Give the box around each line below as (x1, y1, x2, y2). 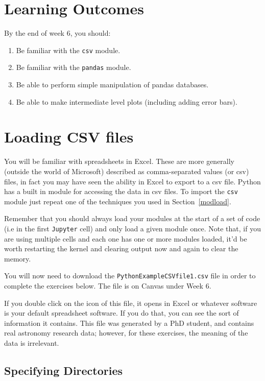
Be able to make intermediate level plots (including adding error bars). (16, 96, 237, 107)
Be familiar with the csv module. (16, 44, 121, 55)
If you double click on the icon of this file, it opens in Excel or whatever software (4, 297, 257, 308)
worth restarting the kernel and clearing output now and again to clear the (4, 243, 238, 254)
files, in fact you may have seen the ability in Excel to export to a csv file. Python (4, 176, 261, 186)
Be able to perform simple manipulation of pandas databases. (16, 79, 209, 90)
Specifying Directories (4, 363, 123, 378)
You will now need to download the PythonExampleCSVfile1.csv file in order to (4, 270, 256, 281)
